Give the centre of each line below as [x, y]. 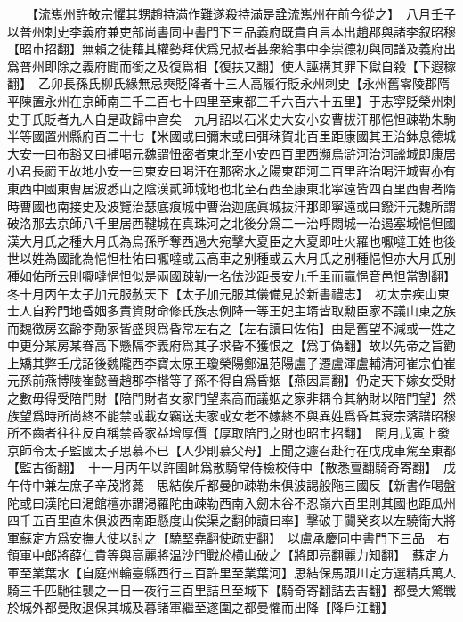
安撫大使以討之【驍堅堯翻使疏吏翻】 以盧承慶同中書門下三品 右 [259, 537]
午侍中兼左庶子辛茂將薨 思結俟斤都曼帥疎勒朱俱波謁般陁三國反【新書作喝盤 [231, 485]
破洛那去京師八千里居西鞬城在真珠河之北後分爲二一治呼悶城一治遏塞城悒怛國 [231, 223]
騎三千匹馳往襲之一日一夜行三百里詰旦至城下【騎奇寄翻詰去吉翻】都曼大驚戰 [231, 589]
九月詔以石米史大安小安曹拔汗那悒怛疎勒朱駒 [325, 118]
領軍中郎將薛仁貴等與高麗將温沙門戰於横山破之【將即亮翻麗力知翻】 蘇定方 [228, 555]
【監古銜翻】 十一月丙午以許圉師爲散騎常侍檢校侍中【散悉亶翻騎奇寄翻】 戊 [231, 467]
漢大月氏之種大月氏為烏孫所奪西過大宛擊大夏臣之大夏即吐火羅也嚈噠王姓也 [225, 240]
